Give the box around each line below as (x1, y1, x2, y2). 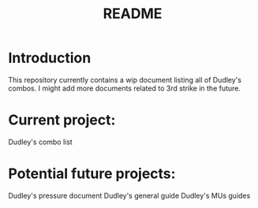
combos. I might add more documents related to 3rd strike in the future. (8, 84, 241, 93)
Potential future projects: (8, 165, 176, 183)
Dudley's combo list (8, 137, 73, 147)
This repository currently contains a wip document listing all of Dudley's (8, 75, 242, 84)
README (103, 5, 163, 23)
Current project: (8, 111, 116, 129)
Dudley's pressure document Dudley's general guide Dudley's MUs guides (8, 191, 251, 200)
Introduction (8, 49, 92, 67)
